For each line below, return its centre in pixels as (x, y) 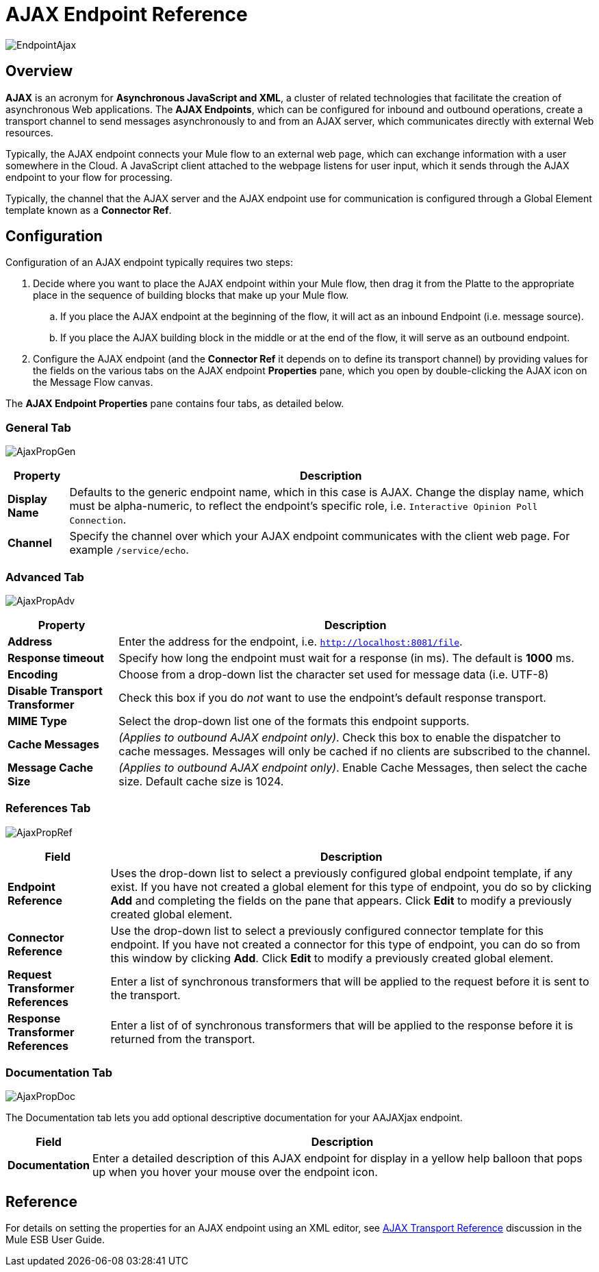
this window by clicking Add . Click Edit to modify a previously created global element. (332, 958)
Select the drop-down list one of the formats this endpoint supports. (294, 721)
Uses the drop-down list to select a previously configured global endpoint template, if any (342, 873)
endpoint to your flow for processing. (89, 177)
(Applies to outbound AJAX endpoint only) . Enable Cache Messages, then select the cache (353, 767)
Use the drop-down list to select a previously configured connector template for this (327, 930)
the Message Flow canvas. (93, 382)
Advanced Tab (45, 577)
